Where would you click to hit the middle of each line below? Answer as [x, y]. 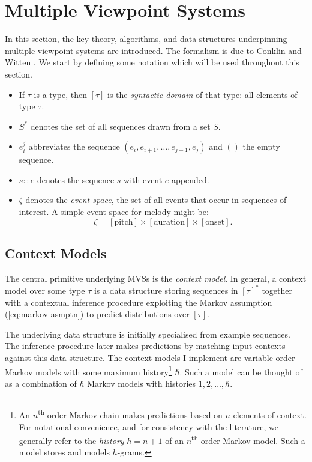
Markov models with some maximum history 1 [88, 371]
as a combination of [41, 383]
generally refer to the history [71, 440]
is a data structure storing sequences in [166, 290]
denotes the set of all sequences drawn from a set [120, 126]
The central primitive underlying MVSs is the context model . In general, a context [156, 278]
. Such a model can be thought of [241, 372]
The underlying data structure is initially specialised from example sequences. [148, 334]
